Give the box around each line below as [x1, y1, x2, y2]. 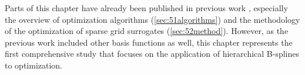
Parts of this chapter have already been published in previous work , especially [5, 2, 288, 13]
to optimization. [5, 59, 63, 71]
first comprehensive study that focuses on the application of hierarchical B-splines [5, 47, 300, 60]
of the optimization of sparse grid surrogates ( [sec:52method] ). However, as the [5, 25, 289, 37]
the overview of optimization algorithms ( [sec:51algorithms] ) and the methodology [5, 13, 300, 25]
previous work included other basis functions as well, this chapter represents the [5, 36, 293, 48]
